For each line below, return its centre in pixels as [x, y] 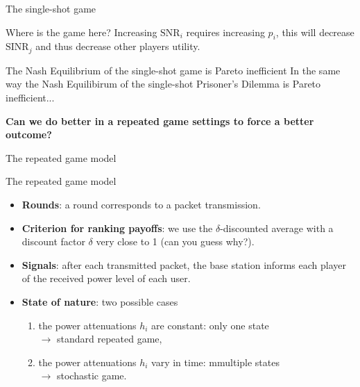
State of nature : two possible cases [100, 301]
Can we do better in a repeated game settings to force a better [160, 121]
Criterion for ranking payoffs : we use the [117, 228]
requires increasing [225, 32]
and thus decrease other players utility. [118, 46]
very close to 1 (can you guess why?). [175, 241]
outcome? [29, 134]
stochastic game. [92, 376]
